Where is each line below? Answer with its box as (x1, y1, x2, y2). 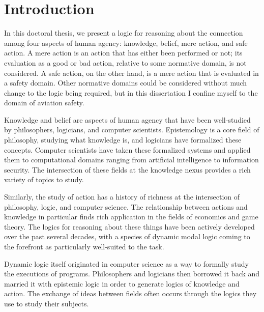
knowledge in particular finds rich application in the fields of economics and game (4, 211, 258, 222)
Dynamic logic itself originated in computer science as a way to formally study (4, 258, 249, 269)
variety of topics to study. (4, 174, 84, 185)
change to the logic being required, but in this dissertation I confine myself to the (4, 87, 258, 98)
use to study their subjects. (4, 298, 89, 308)
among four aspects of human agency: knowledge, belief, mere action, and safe (4, 37, 248, 48)
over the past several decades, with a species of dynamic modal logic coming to (4, 231, 250, 242)
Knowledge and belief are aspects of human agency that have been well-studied (4, 114, 251, 125)
